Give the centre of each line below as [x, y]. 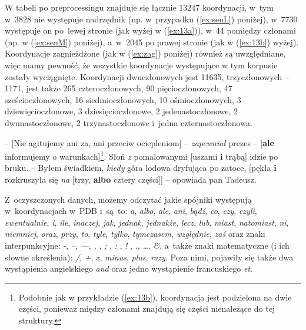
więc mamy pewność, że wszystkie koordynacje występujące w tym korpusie [141, 65]
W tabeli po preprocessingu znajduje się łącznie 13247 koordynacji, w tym [139, 7]
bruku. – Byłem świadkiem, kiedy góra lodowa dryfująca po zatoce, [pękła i [141, 168]
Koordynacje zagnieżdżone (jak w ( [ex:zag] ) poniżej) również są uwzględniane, [145, 53]
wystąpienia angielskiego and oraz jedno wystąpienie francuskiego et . [129, 268]
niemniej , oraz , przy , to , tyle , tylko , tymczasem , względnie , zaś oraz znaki [135, 234]
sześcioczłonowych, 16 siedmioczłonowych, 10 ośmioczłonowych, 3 [123, 99]
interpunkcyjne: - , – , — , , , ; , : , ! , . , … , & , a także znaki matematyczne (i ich [147, 245]
